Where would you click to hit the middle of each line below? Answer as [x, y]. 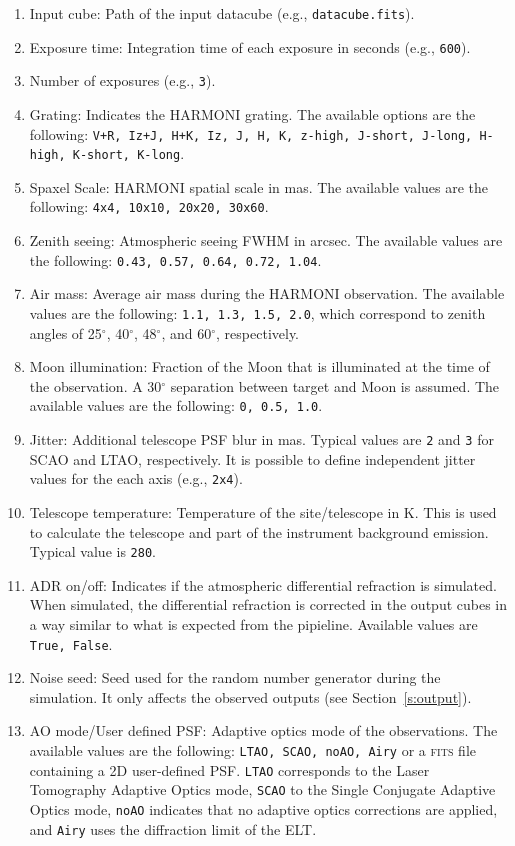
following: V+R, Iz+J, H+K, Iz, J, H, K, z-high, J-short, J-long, [251, 133]
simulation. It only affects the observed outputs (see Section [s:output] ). [250, 696]
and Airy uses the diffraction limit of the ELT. [173, 828]
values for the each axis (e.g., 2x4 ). [136, 478]
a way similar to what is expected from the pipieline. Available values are [253, 624]
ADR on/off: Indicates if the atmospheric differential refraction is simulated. [263, 584]
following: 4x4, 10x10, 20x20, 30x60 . [149, 206]
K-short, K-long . [128, 153]
